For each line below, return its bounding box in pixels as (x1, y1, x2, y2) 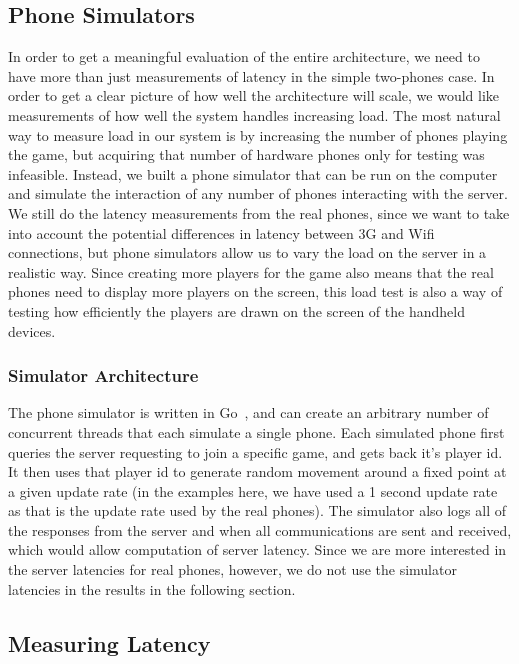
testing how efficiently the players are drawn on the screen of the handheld (8, 300, 465, 321)
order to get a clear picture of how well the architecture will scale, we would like (8, 85, 500, 106)
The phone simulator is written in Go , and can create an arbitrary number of (8, 402, 489, 423)
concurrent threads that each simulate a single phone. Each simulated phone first (8, 421, 505, 442)
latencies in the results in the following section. (8, 578, 296, 599)
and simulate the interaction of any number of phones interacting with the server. (8, 183, 508, 204)
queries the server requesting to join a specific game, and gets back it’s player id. (8, 441, 503, 462)
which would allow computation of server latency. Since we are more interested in (8, 539, 507, 560)
